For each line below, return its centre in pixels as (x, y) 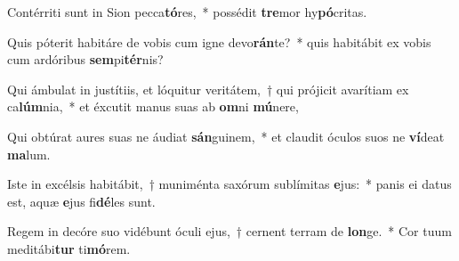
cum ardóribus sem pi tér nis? (85, 59)
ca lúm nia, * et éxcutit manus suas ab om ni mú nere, (153, 106)
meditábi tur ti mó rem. (69, 248)
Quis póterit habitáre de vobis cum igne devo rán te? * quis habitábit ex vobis (219, 41)
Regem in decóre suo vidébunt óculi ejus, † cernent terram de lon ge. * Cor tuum (229, 231)
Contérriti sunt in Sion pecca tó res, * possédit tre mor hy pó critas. (187, 12)
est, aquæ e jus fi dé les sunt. (81, 201)
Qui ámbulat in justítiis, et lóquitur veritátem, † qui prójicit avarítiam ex (208, 89)
